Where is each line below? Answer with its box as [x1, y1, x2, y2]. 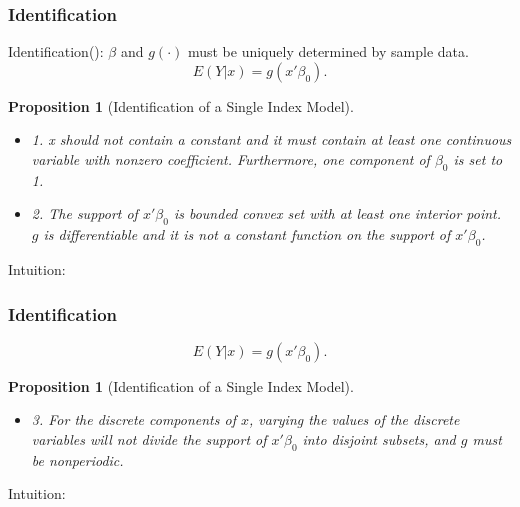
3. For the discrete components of [31, 409, 236, 430]
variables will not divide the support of [31, 428, 267, 449]
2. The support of [31, 203, 138, 224]
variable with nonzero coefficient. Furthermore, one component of [31, 149, 430, 169]
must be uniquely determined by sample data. [187, 41, 469, 62]
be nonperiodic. [31, 449, 124, 470]
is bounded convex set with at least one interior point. [173, 203, 502, 224]
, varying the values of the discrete [248, 409, 460, 430]
